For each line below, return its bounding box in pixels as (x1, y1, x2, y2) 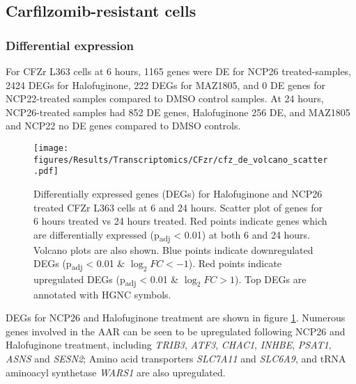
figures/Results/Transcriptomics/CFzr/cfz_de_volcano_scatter (33, 154, 328, 165)
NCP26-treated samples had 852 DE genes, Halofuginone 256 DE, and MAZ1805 (6, 104, 350, 119)
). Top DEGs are (234, 271, 307, 286)
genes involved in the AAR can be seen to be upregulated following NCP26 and (6, 323, 346, 338)
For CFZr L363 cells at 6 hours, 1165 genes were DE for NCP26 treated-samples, (6, 64, 352, 78)
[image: (33, 143, 69, 153)
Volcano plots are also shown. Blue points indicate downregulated (33, 242, 314, 257)
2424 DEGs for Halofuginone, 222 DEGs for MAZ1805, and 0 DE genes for (6, 77, 326, 92)
